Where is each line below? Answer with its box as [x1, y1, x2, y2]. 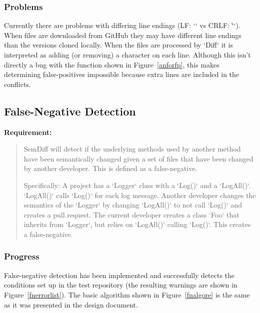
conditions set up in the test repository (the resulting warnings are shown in [4, 279, 237, 290]
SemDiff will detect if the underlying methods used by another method [23, 143, 241, 154]
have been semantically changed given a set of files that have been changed [23, 153, 253, 163]
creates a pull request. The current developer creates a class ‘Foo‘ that [23, 209, 239, 219]
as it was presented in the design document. [4, 299, 138, 309]
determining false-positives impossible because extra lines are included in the [4, 69, 239, 79]
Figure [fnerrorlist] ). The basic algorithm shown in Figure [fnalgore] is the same [4, 289, 250, 299]
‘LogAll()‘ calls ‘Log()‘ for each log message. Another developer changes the [23, 189, 256, 200]
